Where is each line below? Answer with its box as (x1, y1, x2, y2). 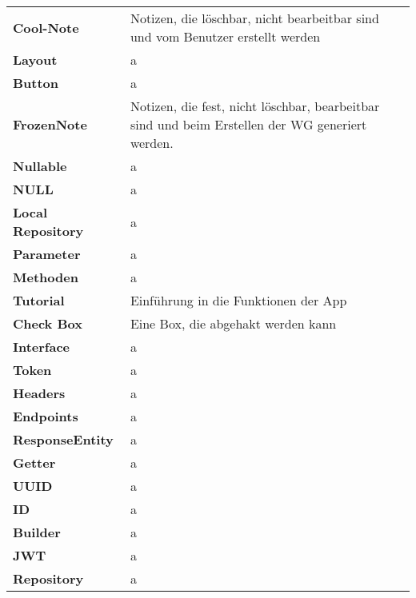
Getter (13, 453, 56, 472)
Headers (13, 384, 66, 402)
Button (13, 74, 59, 92)
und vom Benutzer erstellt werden (130, 27, 321, 46)
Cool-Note (13, 18, 79, 37)
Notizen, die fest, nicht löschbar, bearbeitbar (130, 97, 380, 115)
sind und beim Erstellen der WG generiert (130, 115, 367, 134)
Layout (13, 50, 58, 69)
